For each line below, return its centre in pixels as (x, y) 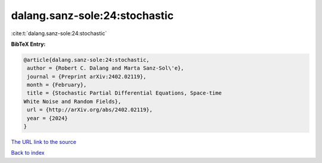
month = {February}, (57, 85)
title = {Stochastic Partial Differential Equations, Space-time (124, 93)
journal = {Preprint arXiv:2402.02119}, (87, 76)
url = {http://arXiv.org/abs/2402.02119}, (90, 110)
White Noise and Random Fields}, (72, 101)
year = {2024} (47, 118)
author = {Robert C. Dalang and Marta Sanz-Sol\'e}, (106, 68)
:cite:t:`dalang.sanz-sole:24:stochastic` (59, 33)
